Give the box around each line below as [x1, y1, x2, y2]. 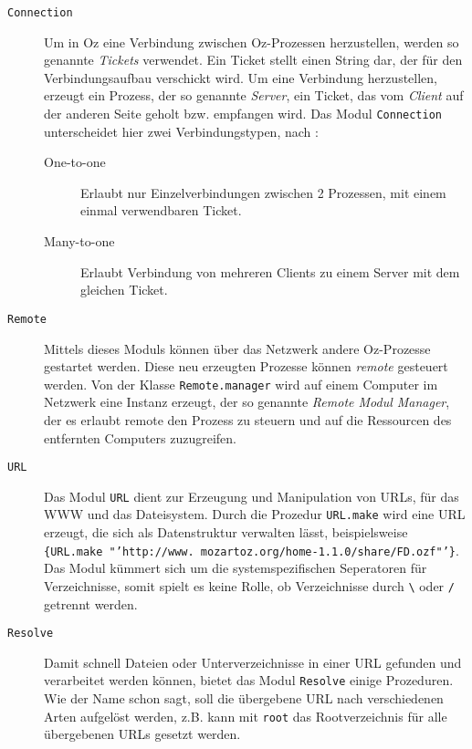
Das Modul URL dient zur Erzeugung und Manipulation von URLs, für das [44, 486, 459, 505]
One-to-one [44, 152, 106, 172]
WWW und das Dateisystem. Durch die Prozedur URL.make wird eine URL [44, 505, 466, 524]
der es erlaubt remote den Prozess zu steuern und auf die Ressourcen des [44, 410, 452, 429]
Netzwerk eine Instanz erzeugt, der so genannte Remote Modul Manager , [44, 392, 450, 411]
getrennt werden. [44, 594, 138, 613]
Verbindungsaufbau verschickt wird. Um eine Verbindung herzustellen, [44, 68, 437, 87]
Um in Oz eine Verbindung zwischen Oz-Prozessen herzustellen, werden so [44, 32, 459, 51]
